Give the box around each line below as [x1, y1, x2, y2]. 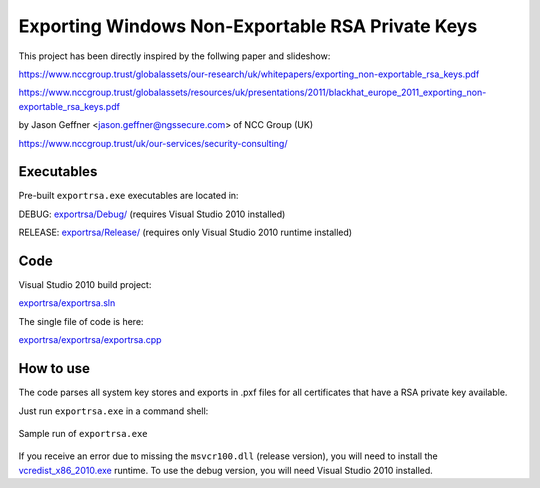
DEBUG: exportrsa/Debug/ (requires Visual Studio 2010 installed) [18, 208, 286, 220]
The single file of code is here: [18, 315, 144, 327]
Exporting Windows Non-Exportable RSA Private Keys [18, 15, 478, 37]
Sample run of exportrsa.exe [18, 427, 149, 439]
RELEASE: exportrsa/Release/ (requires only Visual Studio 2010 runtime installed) [18, 226, 353, 239]
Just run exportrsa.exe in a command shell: [18, 405, 209, 417]
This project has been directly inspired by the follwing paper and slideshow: [18, 50, 331, 62]
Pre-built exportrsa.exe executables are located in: [18, 190, 239, 202]
